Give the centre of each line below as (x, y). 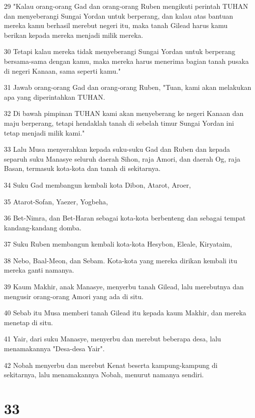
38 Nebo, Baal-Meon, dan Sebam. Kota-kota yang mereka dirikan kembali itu (121, 260)
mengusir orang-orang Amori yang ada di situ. (74, 296)
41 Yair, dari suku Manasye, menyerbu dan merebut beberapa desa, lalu (113, 339)
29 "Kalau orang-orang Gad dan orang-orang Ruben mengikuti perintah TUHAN (126, 6)
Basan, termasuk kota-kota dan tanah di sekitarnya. (82, 168)
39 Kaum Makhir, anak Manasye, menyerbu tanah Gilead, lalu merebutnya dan (124, 287)
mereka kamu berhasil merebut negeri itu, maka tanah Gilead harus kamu (116, 25)
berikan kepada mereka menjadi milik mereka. (74, 35)
